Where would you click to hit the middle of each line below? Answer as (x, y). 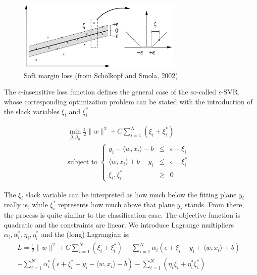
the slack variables (32, 111)
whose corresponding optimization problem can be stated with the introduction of (128, 101)
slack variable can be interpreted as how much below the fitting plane (131, 194)
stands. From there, (214, 205)
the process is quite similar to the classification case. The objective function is (122, 215)
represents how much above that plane (116, 205)
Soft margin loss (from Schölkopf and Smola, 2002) (101, 75)
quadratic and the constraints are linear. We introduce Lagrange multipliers (119, 224)
